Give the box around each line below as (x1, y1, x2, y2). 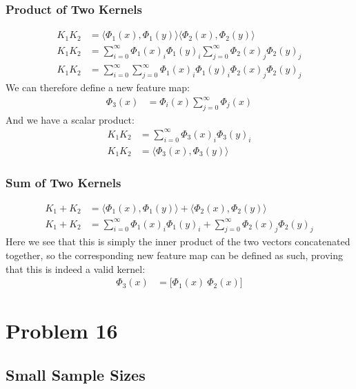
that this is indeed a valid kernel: (6, 261, 146, 276)
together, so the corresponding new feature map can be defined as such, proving (6, 247, 343, 262)
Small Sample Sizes (6, 363, 146, 385)
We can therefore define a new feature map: (6, 79, 190, 94)
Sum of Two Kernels (6, 173, 121, 191)
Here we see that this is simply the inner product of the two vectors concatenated (6, 234, 350, 249)
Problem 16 (6, 316, 118, 345)
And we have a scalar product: (6, 112, 135, 126)
